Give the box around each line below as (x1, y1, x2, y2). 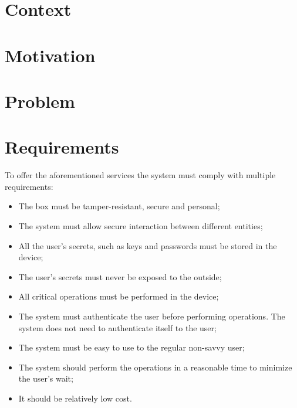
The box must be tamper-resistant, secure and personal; (18, 200, 220, 212)
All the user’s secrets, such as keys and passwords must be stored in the (18, 239, 277, 251)
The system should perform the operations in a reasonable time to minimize (18, 361, 292, 373)
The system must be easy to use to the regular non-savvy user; (18, 341, 245, 353)
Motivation (5, 43, 96, 67)
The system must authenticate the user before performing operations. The (18, 310, 285, 322)
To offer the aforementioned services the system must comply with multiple (5, 169, 276, 181)
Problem (5, 89, 75, 113)
